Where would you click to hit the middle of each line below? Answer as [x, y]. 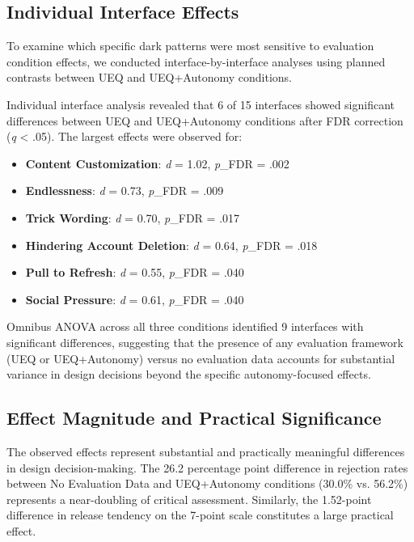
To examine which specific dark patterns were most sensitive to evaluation [190, 46]
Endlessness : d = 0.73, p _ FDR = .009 [125, 191]
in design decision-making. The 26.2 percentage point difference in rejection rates [207, 467]
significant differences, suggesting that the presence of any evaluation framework [205, 342]
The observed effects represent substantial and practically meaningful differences [206, 451]
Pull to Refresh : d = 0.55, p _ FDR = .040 [135, 272]
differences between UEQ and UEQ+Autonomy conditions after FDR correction [205, 120]
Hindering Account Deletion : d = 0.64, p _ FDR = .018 [171, 245]
